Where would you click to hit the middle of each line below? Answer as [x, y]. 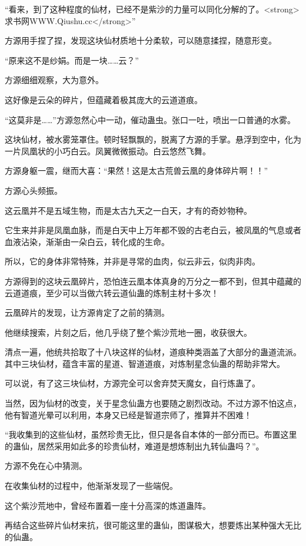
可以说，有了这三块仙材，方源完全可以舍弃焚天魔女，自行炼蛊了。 [132, 383]
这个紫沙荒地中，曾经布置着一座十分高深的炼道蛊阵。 [108, 505]
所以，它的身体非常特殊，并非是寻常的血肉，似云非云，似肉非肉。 [132, 261]
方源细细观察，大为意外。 [54, 80]
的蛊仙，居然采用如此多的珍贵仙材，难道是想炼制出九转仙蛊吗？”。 [134, 446]
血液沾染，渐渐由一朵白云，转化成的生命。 [87, 241]
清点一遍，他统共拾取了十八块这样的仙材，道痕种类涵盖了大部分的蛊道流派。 [153, 352]
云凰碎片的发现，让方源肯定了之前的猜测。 [87, 312]
